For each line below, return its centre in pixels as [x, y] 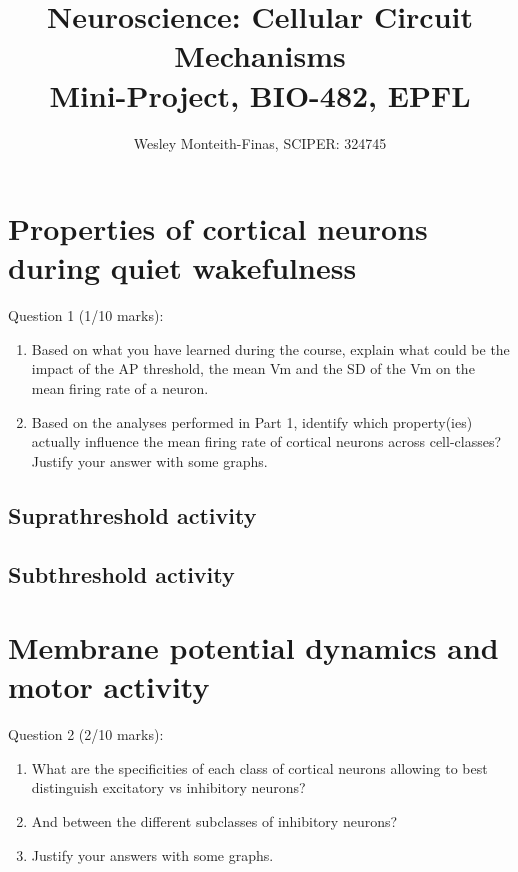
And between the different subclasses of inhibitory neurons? [214, 821]
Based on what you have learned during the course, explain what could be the [270, 348]
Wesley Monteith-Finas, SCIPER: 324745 [260, 142]
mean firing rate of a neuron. [120, 388]
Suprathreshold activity [132, 514]
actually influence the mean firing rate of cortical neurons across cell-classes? [266, 441]
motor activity [109, 686]
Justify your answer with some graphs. [149, 460]
